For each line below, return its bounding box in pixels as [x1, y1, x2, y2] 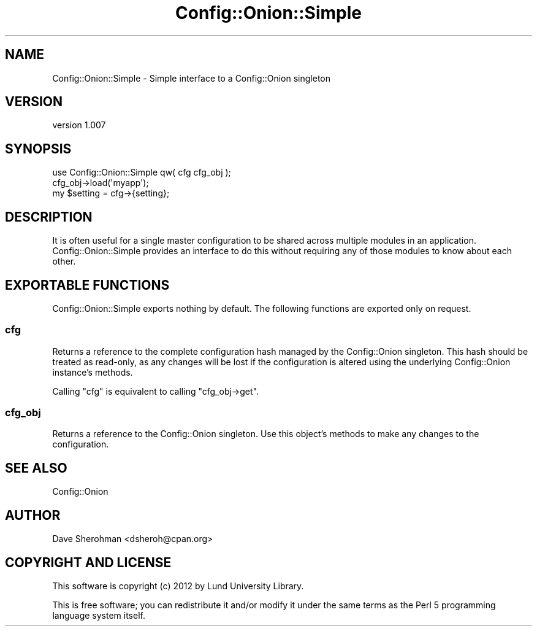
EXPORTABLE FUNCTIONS [5, 277, 170, 293]
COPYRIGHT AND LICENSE [5, 554, 172, 570]
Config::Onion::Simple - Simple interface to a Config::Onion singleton [52, 72, 331, 83]
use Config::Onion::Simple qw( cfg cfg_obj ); [52, 167, 231, 178]
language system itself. [52, 610, 145, 621]
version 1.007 [52, 120, 106, 131]
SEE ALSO [5, 460, 67, 476]
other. [52, 256, 76, 267]
